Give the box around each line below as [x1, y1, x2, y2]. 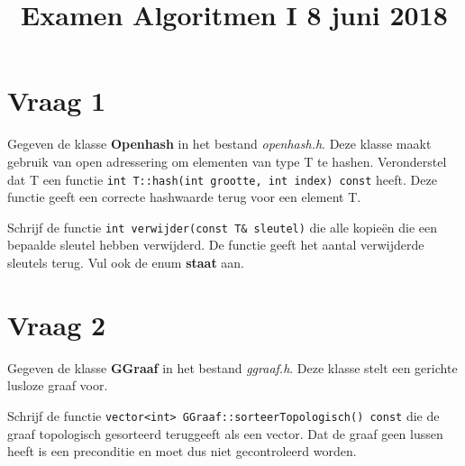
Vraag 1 [7, 82, 106, 119]
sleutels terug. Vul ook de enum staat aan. [7, 253, 245, 271]
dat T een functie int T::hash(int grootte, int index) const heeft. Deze [7, 169, 437, 188]
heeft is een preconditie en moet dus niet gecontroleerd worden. [7, 442, 357, 461]
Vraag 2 [7, 306, 106, 343]
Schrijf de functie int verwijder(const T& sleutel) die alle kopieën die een [7, 217, 438, 236]
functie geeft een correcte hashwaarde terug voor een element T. [7, 187, 361, 206]
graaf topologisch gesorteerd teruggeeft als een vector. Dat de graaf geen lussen [7, 424, 443, 443]
